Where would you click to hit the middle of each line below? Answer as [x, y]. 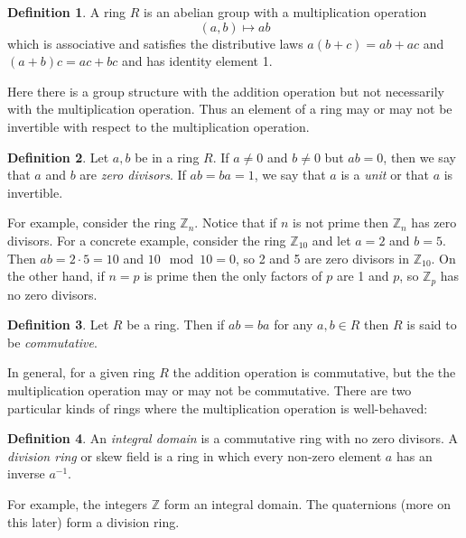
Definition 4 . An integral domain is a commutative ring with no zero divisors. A [233, 438]
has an [414, 455]
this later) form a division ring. [93, 521]
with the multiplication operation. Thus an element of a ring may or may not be [230, 109]
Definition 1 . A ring [67, 12]
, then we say [419, 157]
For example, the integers [78, 503]
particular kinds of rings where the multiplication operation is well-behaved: [218, 408]
